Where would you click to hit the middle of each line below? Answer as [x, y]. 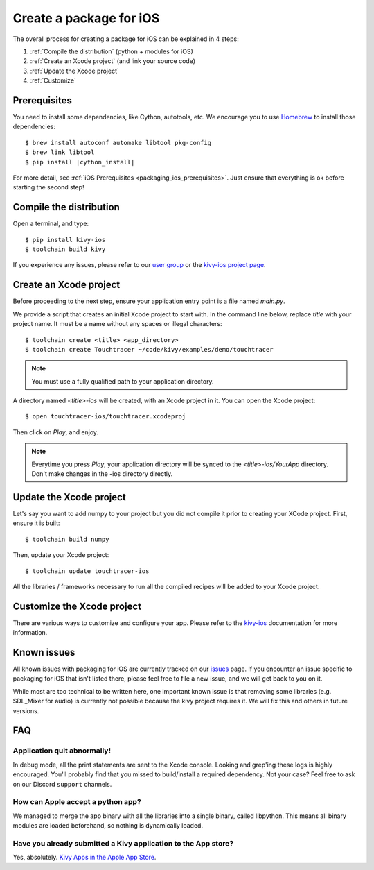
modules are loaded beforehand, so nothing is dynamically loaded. [108, 826]
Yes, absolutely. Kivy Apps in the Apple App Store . [84, 858]
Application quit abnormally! [62, 751]
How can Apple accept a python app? [77, 802]
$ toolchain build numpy [67, 539]
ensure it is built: [36, 523]
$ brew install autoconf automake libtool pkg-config [118, 143]
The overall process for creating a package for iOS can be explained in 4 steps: [126, 39]
